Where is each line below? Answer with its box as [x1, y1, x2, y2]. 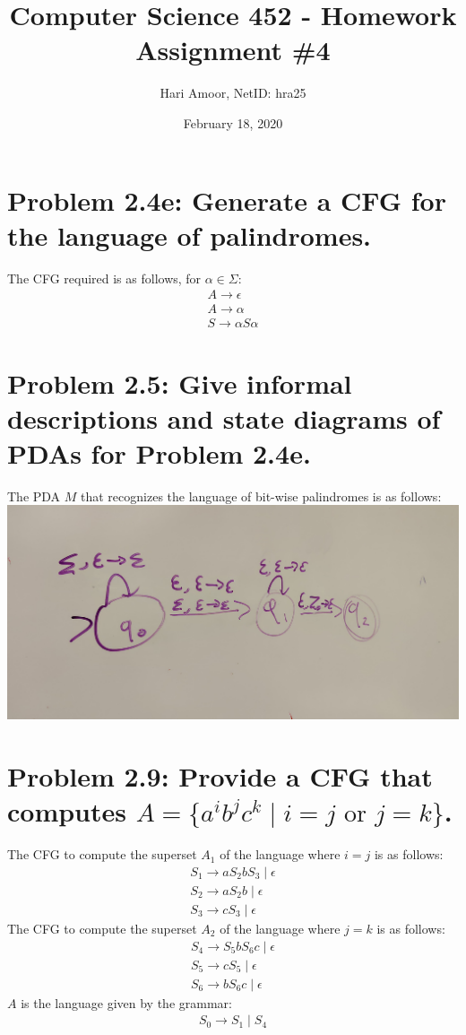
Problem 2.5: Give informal [7, 364, 352, 401]
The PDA [7, 486, 61, 505]
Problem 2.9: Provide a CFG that [7, 758, 433, 795]
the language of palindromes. [7, 216, 372, 253]
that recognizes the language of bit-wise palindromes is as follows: [81, 486, 442, 505]
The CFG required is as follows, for [7, 268, 202, 287]
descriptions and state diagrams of [7, 399, 441, 436]
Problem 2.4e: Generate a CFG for [7, 181, 446, 218]
